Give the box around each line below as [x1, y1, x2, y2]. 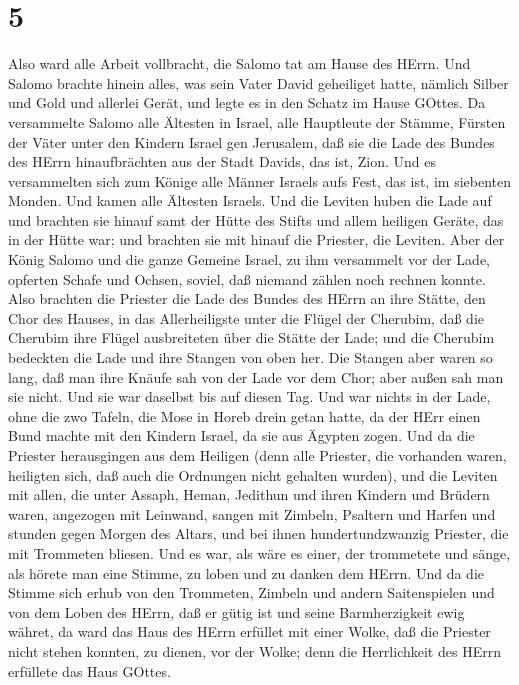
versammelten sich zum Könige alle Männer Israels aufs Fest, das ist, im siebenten [8, 170, 511, 191]
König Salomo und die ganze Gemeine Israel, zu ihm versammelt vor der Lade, [8, 249, 491, 270]
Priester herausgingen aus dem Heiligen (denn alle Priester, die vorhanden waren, [8, 445, 507, 465]
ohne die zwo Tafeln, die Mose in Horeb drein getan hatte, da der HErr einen [8, 405, 481, 426]
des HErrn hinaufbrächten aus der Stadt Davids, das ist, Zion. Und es [8, 151, 437, 172]
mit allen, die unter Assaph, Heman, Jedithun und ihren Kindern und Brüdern [8, 484, 490, 505]
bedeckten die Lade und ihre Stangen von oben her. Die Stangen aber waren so [8, 347, 493, 368]
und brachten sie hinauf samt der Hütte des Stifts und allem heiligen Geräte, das [8, 209, 504, 230]
